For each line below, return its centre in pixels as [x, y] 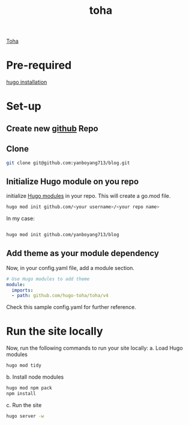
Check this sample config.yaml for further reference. [71, 307]
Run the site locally [55, 332]
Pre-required [39, 65]
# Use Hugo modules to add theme [48, 279]
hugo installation [27, 82]
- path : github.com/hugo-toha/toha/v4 [60, 296]
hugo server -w [25, 416]
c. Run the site [24, 405]
